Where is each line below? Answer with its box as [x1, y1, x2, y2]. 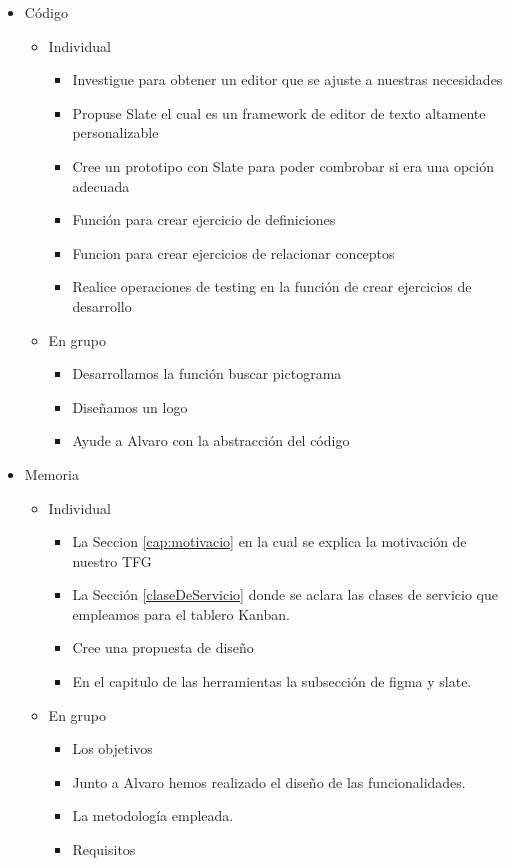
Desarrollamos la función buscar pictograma [72, 363, 342, 384]
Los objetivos [72, 738, 153, 759]
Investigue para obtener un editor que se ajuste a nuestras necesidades [72, 69, 503, 90]
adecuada [72, 175, 130, 196]
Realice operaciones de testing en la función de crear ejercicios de [72, 276, 472, 297]
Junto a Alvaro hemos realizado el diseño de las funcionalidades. [72, 771, 466, 792]
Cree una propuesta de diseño [72, 637, 254, 658]
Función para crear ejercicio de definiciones [72, 209, 336, 230]
